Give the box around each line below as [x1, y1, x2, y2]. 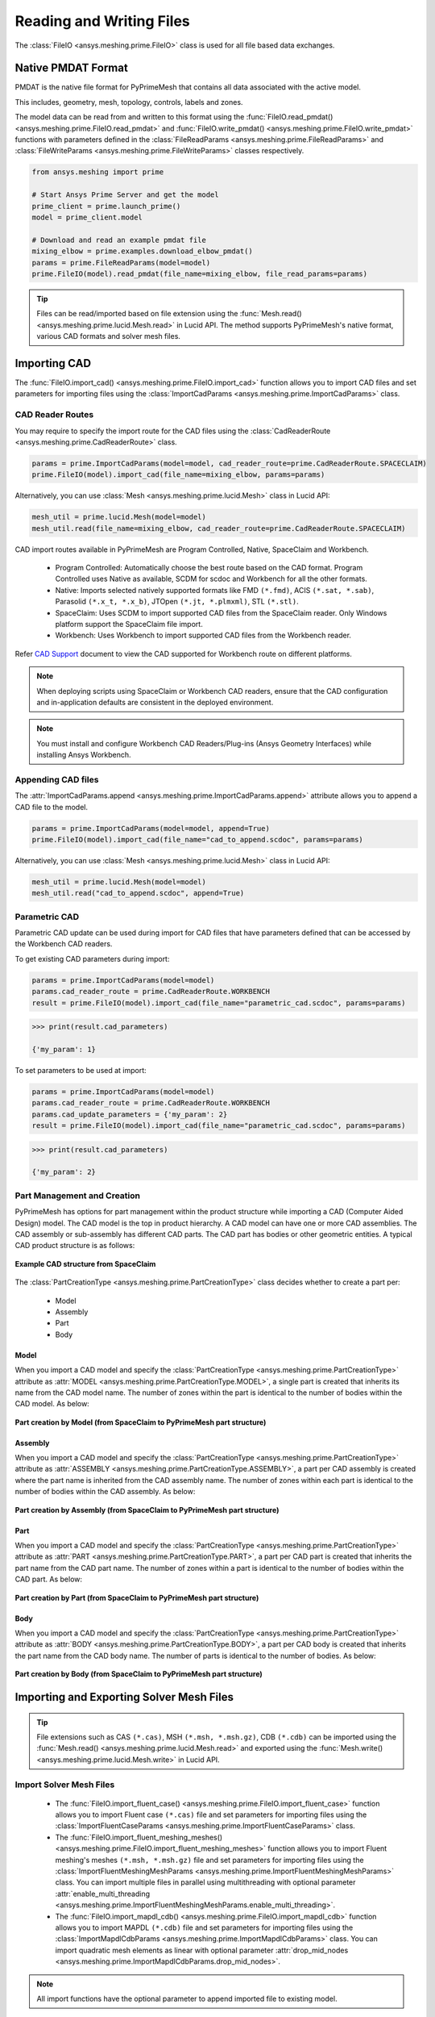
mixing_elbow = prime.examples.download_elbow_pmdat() [31, 247, 253, 256]
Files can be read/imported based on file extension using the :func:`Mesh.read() [36, 309, 302, 319]
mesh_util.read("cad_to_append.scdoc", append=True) [31, 888, 245, 898]
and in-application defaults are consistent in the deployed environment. [36, 697, 274, 707]
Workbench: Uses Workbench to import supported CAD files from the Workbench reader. [55, 630, 352, 641]
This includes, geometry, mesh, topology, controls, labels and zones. [14, 97, 243, 106]
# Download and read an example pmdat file [31, 235, 207, 244]
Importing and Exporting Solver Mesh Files [14, 1690, 234, 1704]
